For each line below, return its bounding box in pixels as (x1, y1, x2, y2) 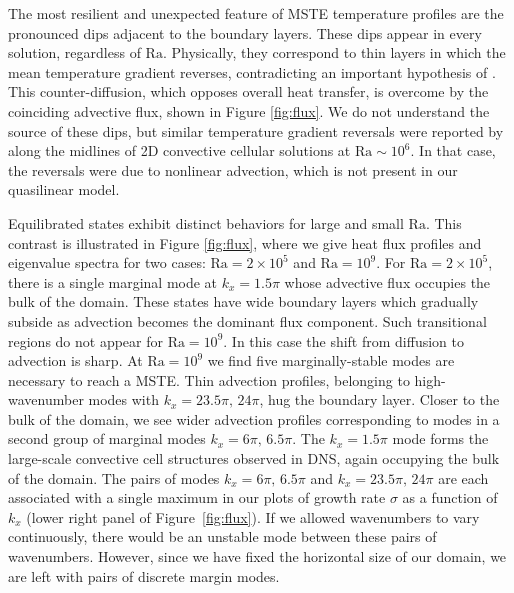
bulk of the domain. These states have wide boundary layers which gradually (8, 291, 479, 312)
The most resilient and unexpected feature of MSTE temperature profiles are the (8, 3, 504, 23)
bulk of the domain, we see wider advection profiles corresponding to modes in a (8, 408, 500, 429)
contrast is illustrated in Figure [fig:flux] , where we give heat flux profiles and (8, 232, 482, 253)
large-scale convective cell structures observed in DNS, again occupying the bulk (8, 448, 500, 469)
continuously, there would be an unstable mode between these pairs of (8, 526, 437, 547)
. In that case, (410, 140, 496, 161)
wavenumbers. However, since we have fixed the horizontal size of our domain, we (8, 546, 507, 567)
